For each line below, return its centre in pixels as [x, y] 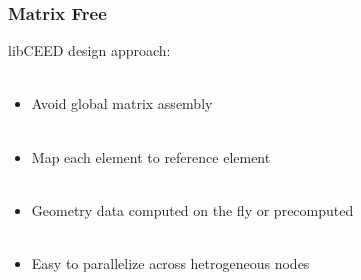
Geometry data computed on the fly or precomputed [192, 209]
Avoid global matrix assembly [122, 103]
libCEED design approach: [89, 50]
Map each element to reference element [151, 156]
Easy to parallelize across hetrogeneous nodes [170, 262]
